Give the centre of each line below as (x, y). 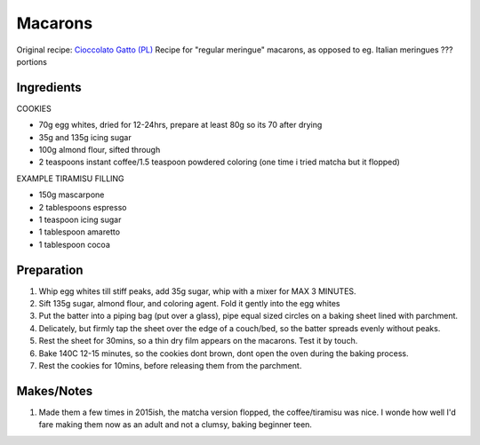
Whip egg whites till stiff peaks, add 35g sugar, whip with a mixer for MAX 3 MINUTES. (197, 291)
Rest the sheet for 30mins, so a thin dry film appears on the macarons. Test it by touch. (198, 341)
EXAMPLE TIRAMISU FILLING (70, 179)
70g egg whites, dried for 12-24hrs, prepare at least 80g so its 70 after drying (180, 125)
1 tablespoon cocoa (75, 244)
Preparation (50, 270)
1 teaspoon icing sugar (80, 219)
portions (32, 61)
